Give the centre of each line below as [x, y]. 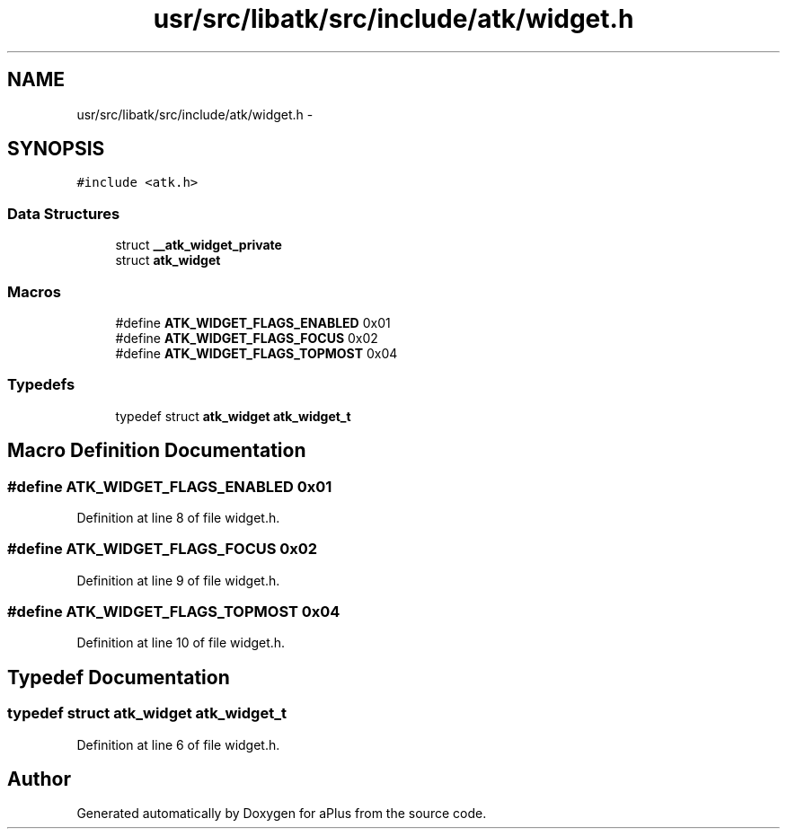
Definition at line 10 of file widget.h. [181, 643]
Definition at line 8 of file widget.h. [178, 517]
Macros [34, 291]
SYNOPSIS [56, 149]
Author [39, 779]
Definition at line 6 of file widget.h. [178, 744]
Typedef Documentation [119, 677]
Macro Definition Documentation [157, 451]
